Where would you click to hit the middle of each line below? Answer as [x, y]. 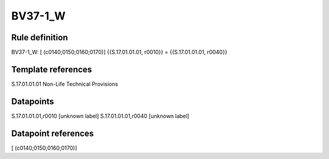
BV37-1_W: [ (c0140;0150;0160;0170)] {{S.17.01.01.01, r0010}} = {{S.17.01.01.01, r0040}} [119, 52]
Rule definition [40, 37]
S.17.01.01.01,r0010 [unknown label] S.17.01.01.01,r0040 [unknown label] [100, 116]
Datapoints [33, 101]
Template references [52, 69]
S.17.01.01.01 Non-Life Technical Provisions [65, 84]
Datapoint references [53, 133]
